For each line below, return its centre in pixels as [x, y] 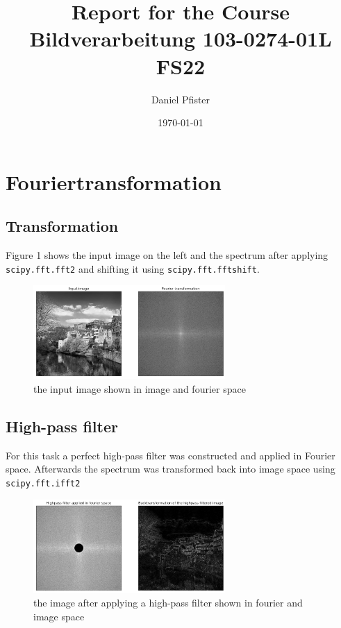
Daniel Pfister [181, 99]
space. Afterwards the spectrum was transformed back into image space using [170, 469]
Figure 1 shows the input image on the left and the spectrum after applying [167, 255]
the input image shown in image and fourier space [140, 389]
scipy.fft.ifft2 [43, 484]
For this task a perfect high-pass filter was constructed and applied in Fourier [170, 455]
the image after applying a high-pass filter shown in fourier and [168, 603]
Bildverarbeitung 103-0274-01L [181, 39]
